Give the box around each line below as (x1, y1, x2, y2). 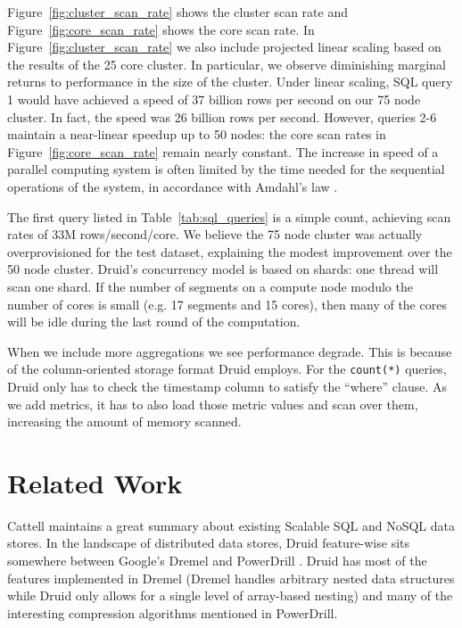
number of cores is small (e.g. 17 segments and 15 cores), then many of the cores (7, 294, 447, 313)
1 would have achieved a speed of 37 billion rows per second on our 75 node (7, 89, 421, 108)
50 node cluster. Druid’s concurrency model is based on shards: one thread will (7, 260, 439, 278)
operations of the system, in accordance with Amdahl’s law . (7, 177, 338, 195)
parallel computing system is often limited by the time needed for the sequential (7, 160, 445, 178)
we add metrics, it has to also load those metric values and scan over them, (7, 394, 418, 413)
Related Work (7, 464, 183, 500)
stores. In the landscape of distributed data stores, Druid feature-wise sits (7, 533, 410, 552)
